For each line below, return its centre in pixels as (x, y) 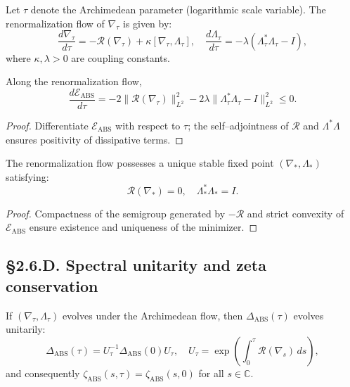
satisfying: (27, 176)
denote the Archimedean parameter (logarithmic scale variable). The (178, 9)
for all (211, 373)
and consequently (43, 373)
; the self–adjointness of (238, 125)
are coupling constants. (121, 57)
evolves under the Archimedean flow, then (153, 315)
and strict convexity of (296, 213)
